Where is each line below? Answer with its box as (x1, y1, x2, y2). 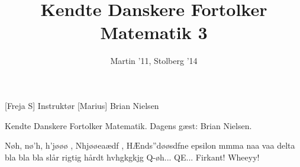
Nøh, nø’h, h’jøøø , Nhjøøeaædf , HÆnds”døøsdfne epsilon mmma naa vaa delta (5, 139, 295, 152)
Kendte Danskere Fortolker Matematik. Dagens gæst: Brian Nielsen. (5, 119, 252, 131)
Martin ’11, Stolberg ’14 (110, 54, 198, 67)
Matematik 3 (100, 20, 208, 44)
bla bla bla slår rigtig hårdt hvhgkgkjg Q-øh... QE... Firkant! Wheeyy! (5, 150, 260, 163)
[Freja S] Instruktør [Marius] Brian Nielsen (5, 99, 159, 111)
